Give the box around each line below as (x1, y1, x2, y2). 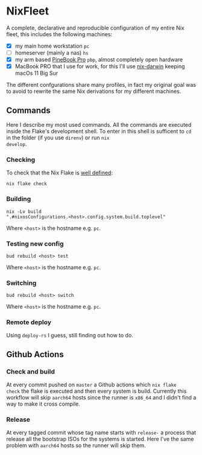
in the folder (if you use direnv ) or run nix (6, 134, 110, 141)
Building (6, 195, 31, 203)
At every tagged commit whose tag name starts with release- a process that (6, 429, 197, 436)
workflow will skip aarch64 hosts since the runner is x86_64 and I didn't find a (6, 394, 197, 401)
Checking (6, 155, 36, 164)
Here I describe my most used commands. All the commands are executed (6, 121, 192, 128)
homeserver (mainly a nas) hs (14, 49, 89, 56)
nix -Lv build (6, 208, 42, 215)
